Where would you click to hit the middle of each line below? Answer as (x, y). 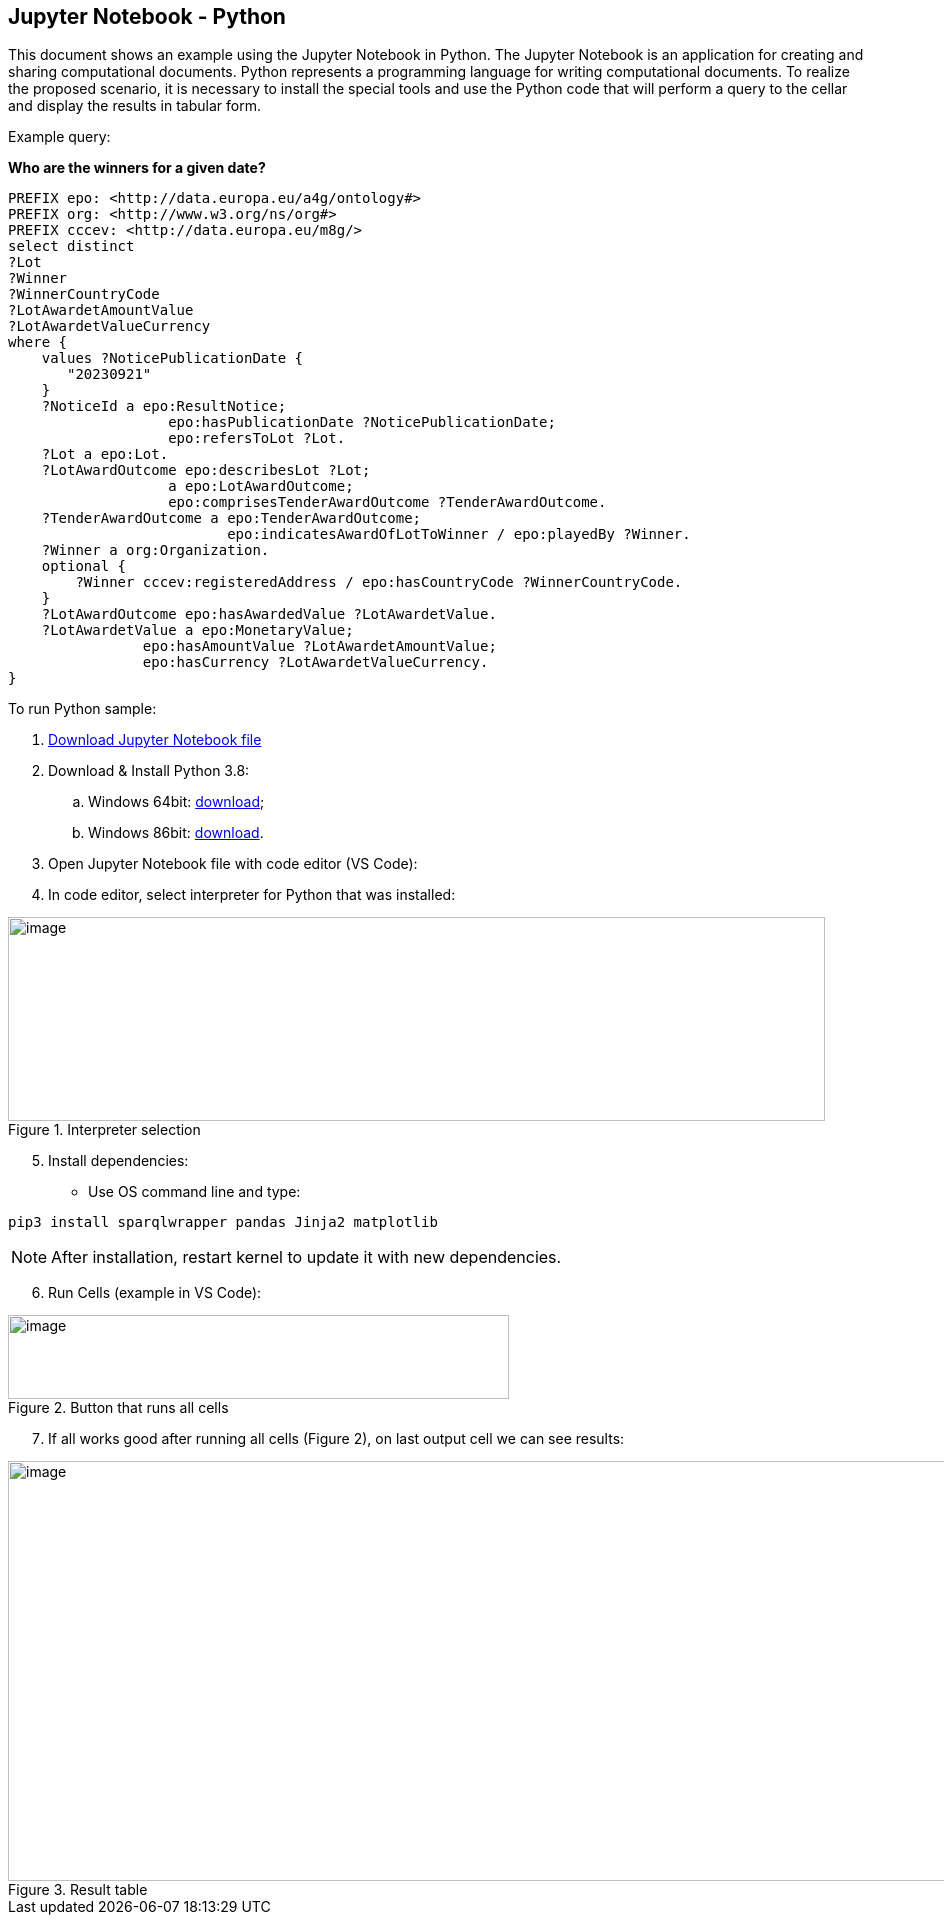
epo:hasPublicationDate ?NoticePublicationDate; (362, 422)
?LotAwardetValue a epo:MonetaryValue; (197, 630)
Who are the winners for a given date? (137, 168)
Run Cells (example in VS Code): (155, 1293)
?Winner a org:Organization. (155, 550)
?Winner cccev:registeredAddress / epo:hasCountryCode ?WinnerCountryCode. (379, 582)
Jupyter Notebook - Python (147, 16)
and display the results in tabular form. (134, 106)
